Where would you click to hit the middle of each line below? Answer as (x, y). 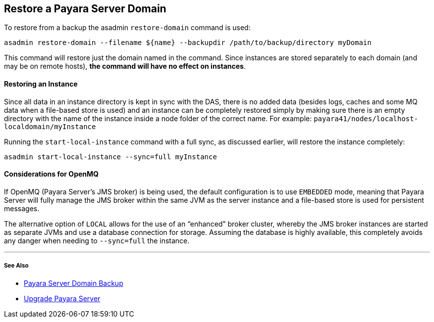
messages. (22, 208)
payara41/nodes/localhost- (366, 118)
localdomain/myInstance (50, 126)
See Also (16, 266)
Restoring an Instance (41, 84)
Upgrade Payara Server (62, 298)
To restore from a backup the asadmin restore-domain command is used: (127, 28)
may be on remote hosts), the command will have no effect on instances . (125, 66)
